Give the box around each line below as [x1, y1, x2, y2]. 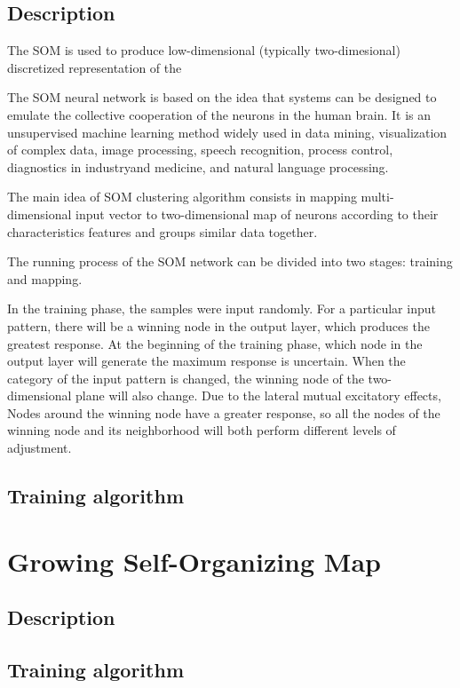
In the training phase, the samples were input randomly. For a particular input [7, 299, 436, 318]
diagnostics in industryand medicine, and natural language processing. [7, 157, 389, 176]
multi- [361, 187, 394, 206]
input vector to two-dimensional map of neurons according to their [75, 204, 439, 223]
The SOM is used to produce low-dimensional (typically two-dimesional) [7, 41, 401, 59]
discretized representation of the [7, 58, 182, 76]
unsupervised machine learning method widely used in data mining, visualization [7, 123, 448, 141]
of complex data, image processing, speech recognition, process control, [7, 140, 393, 159]
